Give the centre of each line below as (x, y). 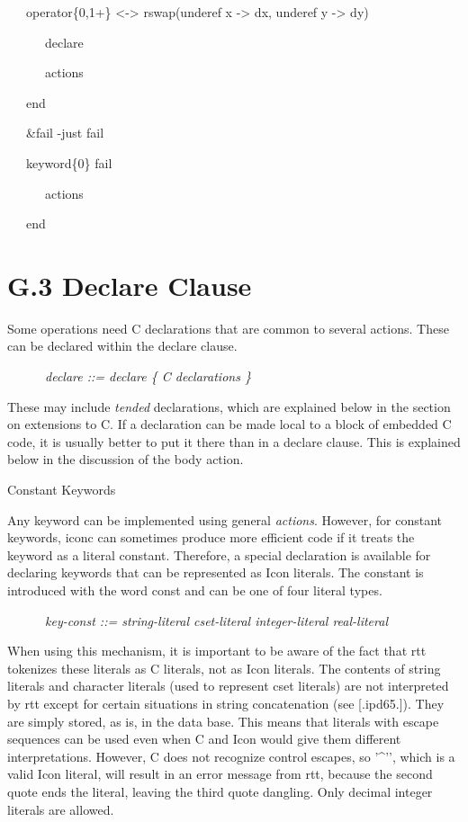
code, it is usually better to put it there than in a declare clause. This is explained (234, 441)
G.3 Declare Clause (130, 285)
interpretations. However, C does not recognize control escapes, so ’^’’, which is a (231, 756)
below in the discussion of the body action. (126, 459)
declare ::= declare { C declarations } (148, 376)
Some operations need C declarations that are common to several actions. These (228, 328)
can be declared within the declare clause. (122, 346)
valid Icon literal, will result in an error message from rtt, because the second (220, 774)
